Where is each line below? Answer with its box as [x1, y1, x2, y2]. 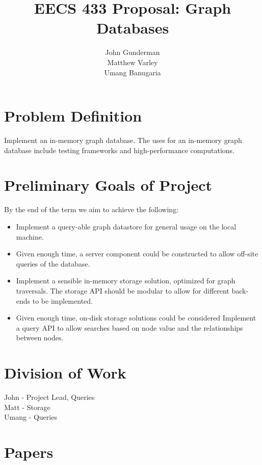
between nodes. [16, 332, 64, 343]
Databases [96, 17, 169, 38]
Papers [4, 441, 54, 462]
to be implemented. [32, 295, 93, 306]
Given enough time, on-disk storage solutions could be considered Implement [16, 312, 256, 323]
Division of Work [4, 362, 126, 383]
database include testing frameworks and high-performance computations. [4, 144, 234, 155]
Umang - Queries [4, 412, 57, 422]
